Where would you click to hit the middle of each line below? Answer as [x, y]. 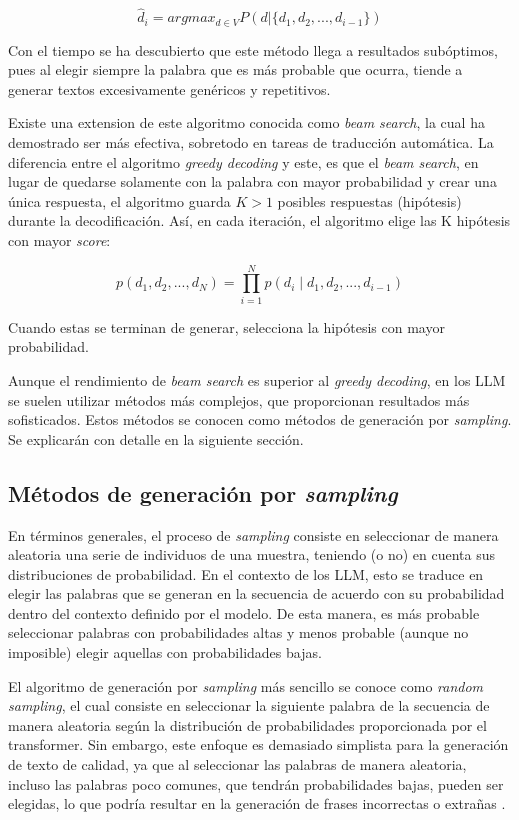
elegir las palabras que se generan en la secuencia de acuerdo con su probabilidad [256, 593]
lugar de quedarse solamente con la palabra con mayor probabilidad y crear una [252, 181]
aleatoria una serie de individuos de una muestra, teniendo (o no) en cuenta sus [252, 554]
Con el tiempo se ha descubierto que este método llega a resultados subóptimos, [253, 49]
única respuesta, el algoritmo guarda [119, 200]
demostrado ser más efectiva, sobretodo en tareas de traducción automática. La [251, 142]
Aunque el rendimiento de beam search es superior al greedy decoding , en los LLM [257, 379]
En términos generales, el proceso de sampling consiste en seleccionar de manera [253, 534]
